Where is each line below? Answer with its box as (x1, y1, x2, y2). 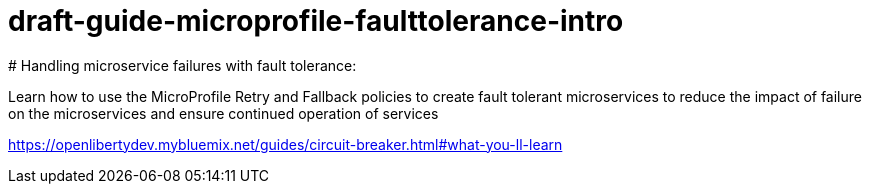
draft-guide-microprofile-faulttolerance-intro (8, 4, 624, 38)
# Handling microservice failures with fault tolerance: (8, 56, 357, 74)
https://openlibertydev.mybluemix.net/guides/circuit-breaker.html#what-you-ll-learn (8, 135, 563, 153)
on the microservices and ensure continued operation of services (8, 104, 439, 122)
